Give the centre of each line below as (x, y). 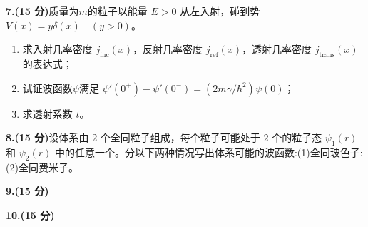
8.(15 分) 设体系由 (47, 137)
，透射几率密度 (276, 49)
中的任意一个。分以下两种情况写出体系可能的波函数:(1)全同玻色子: (209, 152)
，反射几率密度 (168, 49)
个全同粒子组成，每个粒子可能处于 (180, 137)
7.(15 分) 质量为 (42, 11)
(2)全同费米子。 (42, 167)
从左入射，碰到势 (220, 11)
